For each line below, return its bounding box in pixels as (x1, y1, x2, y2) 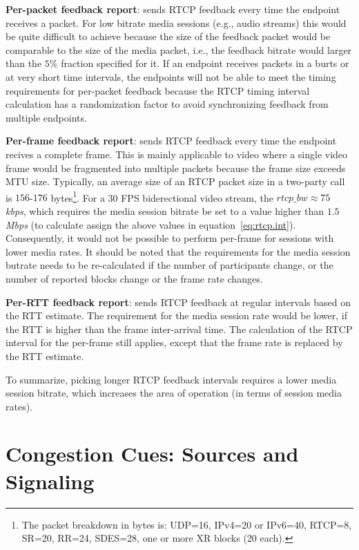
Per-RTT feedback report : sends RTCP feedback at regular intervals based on (6, 294, 351, 309)
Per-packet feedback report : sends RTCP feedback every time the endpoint (6, 2, 340, 16)
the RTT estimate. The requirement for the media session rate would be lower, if (6, 308, 347, 323)
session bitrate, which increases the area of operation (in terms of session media (6, 386, 342, 400)
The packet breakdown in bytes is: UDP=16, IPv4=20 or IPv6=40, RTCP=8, (21, 517, 352, 531)
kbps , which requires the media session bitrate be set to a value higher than (6, 203, 324, 218)
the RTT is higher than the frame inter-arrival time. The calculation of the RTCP (6, 321, 353, 336)
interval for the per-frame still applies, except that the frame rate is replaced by (6, 335, 343, 350)
